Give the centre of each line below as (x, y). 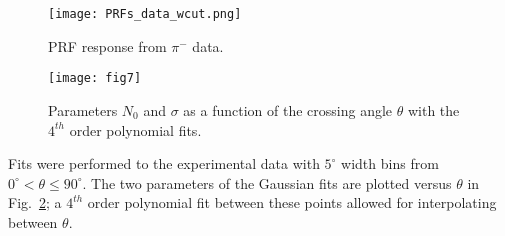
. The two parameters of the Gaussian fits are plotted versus (267, 182)
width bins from (390, 163)
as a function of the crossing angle (288, 109)
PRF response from (107, 45)
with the (433, 109)
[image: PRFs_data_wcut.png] (145, 14)
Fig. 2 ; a (35, 202)
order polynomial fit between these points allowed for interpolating (292, 202)
